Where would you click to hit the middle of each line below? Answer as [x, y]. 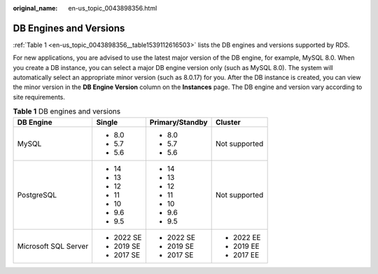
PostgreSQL [37, 195]
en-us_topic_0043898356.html [113, 8]
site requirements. [39, 97]
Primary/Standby [178, 122]
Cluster [228, 122]
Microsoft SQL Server [53, 246]
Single [107, 122]
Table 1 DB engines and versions [67, 111]
